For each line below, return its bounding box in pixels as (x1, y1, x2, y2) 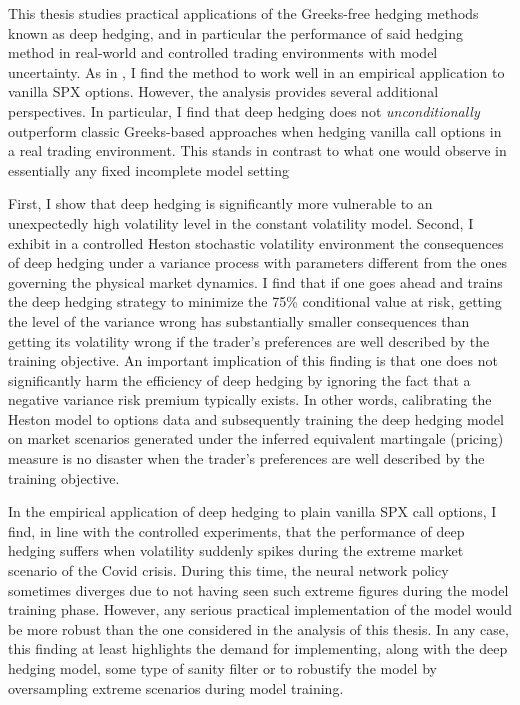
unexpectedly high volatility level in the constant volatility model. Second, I (8, 212, 474, 233)
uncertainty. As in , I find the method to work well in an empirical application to (8, 61, 505, 82)
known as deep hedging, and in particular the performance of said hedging (8, 22, 463, 43)
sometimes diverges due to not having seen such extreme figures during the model (8, 579, 509, 600)
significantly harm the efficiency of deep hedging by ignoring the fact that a (8, 369, 471, 390)
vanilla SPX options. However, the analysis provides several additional (8, 81, 439, 102)
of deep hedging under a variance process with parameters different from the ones (8, 252, 508, 273)
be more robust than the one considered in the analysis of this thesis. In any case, (8, 618, 509, 639)
